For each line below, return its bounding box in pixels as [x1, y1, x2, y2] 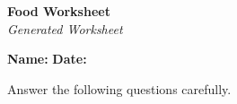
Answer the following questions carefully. [7, 79, 232, 98]
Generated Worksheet [7, 19, 123, 38]
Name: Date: [7, 49, 87, 68]
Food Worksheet [7, 2, 110, 20]
